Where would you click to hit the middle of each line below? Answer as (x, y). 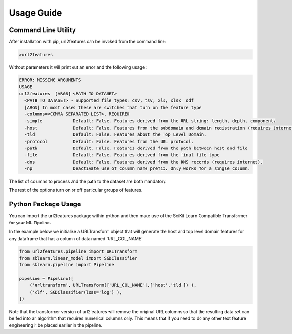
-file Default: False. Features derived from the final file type (122, 155)
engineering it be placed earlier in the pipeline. (55, 325)
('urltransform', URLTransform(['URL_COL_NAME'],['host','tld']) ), (113, 285)
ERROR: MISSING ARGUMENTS (50, 80)
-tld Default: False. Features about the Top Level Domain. (116, 135)
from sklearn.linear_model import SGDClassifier (78, 258)
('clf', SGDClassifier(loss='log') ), (76, 292)
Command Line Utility (43, 30)
